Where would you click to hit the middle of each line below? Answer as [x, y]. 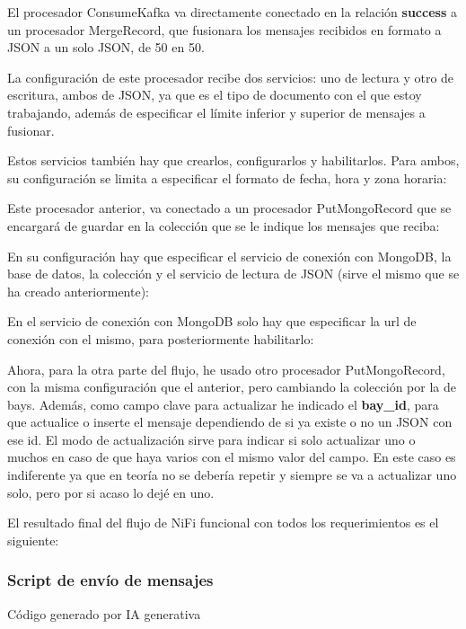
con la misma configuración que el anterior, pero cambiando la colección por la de [232, 387]
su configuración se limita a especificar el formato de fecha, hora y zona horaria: [227, 177]
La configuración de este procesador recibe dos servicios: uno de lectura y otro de [231, 77]
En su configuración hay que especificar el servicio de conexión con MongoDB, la [229, 256]
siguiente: [33, 540]
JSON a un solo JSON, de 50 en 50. [106, 47]
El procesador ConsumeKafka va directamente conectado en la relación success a [232, 12]
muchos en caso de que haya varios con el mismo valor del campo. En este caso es [232, 457]
